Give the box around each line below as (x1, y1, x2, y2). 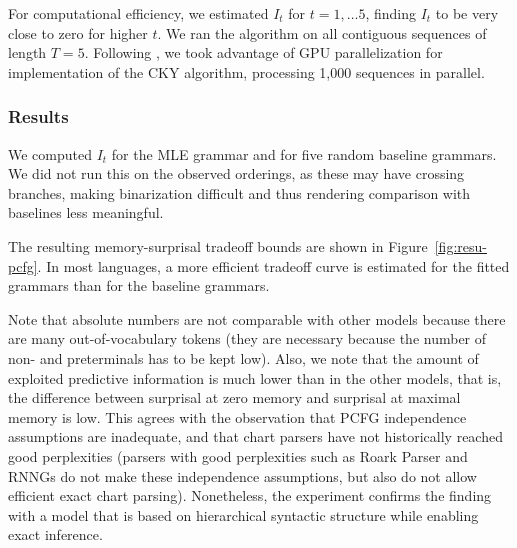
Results (8, 104, 69, 129)
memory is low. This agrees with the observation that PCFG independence (8, 406, 467, 427)
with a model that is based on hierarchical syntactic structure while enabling (8, 504, 479, 525)
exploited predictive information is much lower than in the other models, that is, (8, 367, 502, 388)
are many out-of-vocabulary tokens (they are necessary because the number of (8, 328, 487, 349)
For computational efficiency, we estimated (8, 3, 269, 23)
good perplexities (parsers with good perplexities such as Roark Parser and (8, 445, 468, 466)
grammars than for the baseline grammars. (8, 275, 270, 296)
